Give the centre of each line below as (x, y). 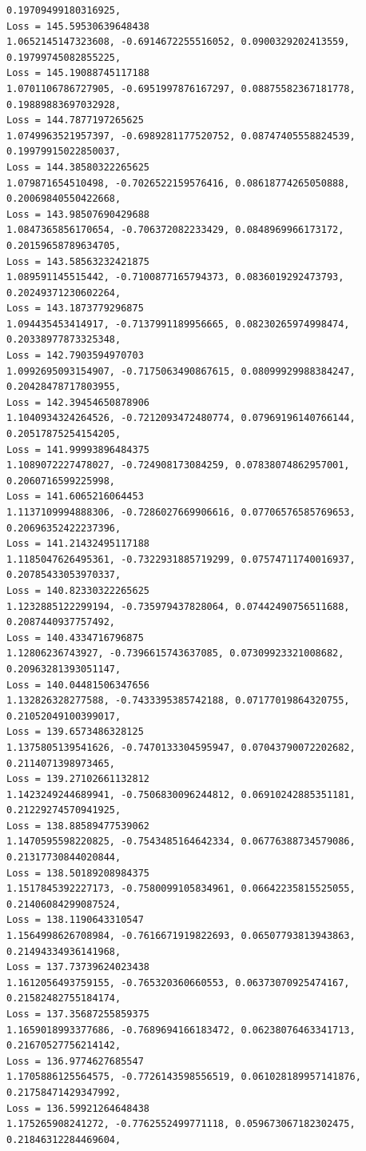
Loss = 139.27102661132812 (78, 779)
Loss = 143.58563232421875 (78, 261)
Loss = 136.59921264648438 (78, 1108)
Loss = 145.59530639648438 (78, 26)
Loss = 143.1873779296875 (75, 309)
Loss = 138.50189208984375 (78, 873)
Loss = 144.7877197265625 (75, 120)
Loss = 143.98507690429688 (78, 214)
